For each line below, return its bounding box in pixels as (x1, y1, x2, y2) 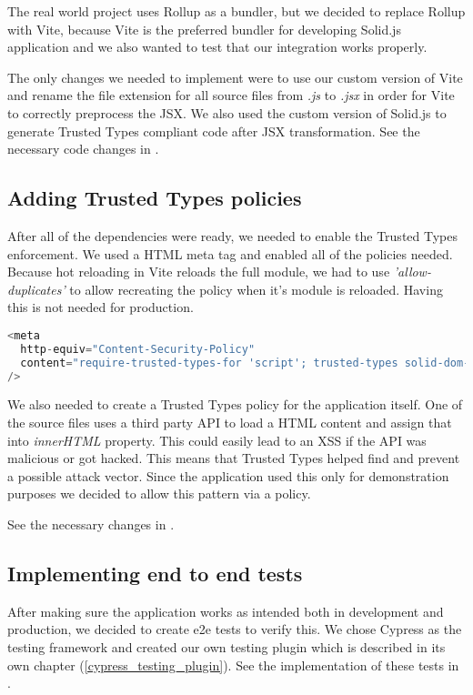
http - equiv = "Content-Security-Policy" (20, 342, 256, 356)
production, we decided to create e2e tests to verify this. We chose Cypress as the (7, 619, 462, 639)
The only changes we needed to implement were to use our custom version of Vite (7, 67, 463, 86)
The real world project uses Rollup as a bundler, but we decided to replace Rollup (7, 2, 466, 20)
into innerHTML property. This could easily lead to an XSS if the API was (7, 430, 427, 449)
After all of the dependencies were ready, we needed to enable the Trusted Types (7, 226, 458, 245)
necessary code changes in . (7, 139, 159, 158)
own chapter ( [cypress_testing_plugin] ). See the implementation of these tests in (7, 655, 459, 674)
